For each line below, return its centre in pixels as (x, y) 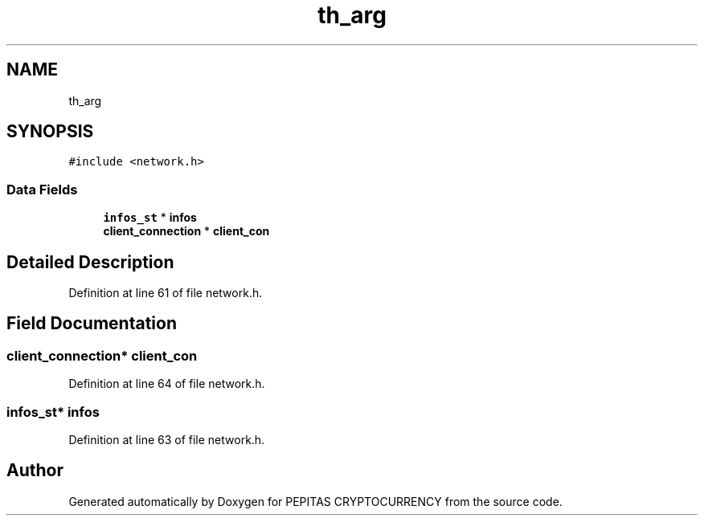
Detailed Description (90, 262)
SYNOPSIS (50, 132)
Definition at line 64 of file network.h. (167, 384)
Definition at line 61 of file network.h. (166, 293)
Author (35, 471)
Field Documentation (92, 324)
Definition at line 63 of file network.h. (167, 440)
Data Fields (42, 189)
